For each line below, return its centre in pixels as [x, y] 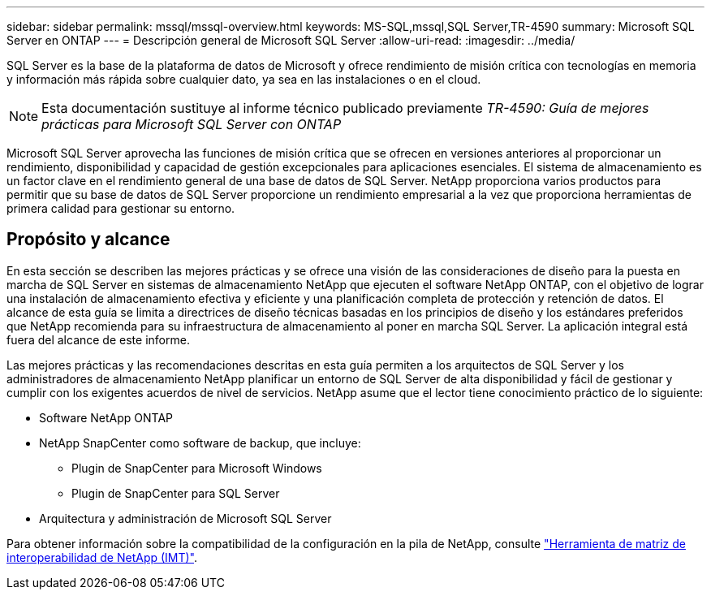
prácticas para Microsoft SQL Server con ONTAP [192, 124]
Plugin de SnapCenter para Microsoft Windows [197, 468]
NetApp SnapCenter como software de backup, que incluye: [200, 443]
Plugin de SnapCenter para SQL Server [176, 493]
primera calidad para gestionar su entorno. [121, 208]
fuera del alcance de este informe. [98, 339]
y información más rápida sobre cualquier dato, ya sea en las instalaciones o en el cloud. [244, 79]
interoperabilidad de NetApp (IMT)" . [102, 557]
